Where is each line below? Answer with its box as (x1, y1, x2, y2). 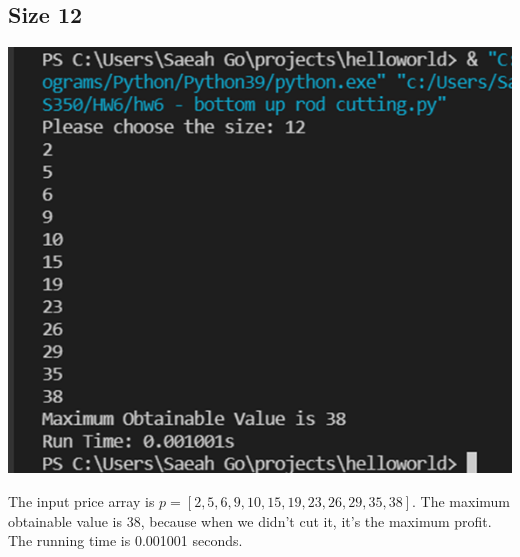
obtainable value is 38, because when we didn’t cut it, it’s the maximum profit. (8, 510, 492, 531)
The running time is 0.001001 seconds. (8, 530, 243, 551)
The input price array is (8, 491, 155, 512)
